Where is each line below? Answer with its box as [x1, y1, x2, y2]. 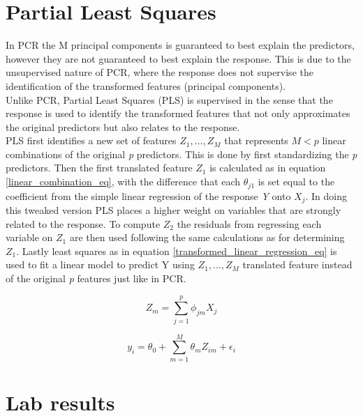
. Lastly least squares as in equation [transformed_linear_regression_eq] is [16, 243, 337, 258]
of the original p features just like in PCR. [6, 270, 186, 285]
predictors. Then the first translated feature [6, 160, 193, 175]
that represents [224, 133, 288, 148]
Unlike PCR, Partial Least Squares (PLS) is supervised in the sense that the [6, 92, 333, 107]
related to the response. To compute [6, 216, 161, 231]
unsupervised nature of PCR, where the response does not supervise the [6, 65, 313, 79]
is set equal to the [258, 174, 335, 189]
